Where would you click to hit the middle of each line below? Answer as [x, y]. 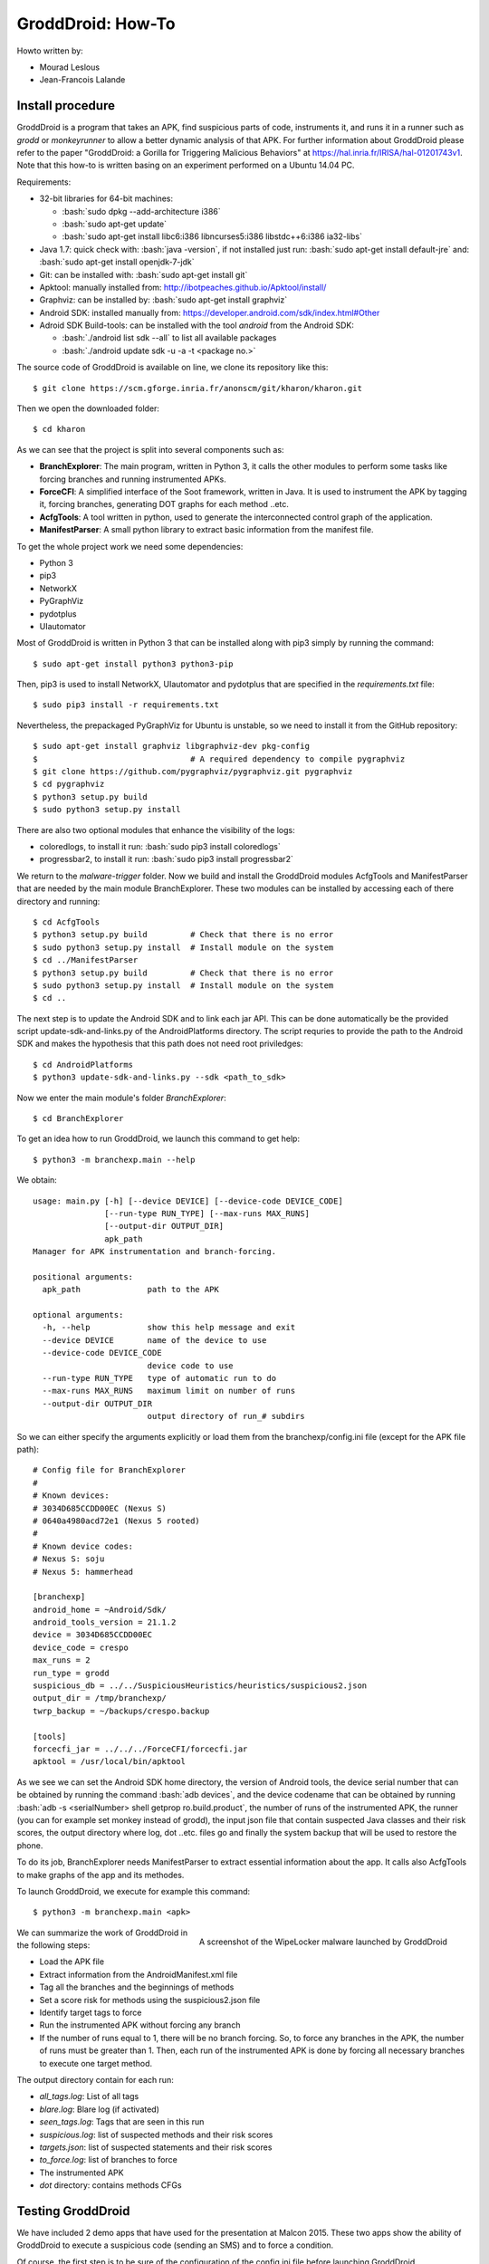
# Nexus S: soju [69, 1559]
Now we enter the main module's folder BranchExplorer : [121, 1098]
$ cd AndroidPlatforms [83, 1065]
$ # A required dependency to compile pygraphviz [219, 759]
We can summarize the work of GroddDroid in [102, 1933]
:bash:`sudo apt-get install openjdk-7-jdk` [117, 262]
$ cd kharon [59, 429]
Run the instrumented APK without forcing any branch [140, 2025]
